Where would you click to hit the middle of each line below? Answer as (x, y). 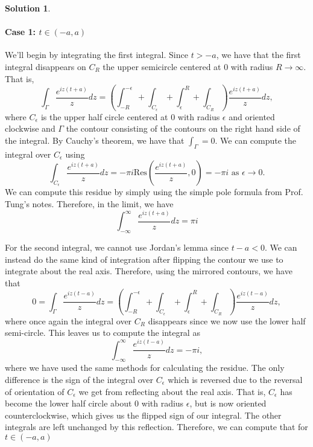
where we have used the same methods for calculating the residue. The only (145, 368)
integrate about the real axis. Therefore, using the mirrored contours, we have (149, 271)
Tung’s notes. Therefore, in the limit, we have (89, 204)
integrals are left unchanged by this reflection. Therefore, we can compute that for (156, 427)
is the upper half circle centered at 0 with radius (130, 116)
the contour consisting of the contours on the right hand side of (183, 128)
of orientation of (35, 391)
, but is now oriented (228, 403)
